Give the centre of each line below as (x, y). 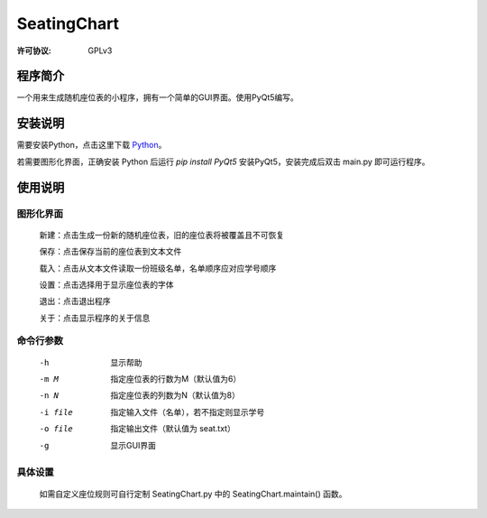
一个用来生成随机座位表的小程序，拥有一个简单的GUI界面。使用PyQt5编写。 (158, 97)
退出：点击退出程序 (75, 301)
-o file (56, 429)
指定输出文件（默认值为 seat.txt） (173, 429)
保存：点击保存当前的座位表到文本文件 (110, 252)
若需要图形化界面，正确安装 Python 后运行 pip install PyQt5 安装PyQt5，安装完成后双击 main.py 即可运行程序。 (223, 162)
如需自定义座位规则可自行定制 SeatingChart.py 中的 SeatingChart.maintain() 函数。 (193, 494)
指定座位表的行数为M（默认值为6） (176, 379)
